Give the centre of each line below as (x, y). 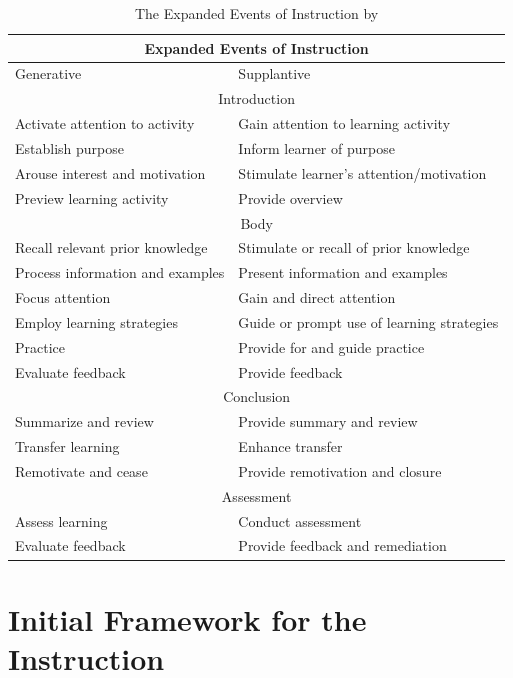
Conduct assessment (300, 520)
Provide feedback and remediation (342, 545)
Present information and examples (343, 272)
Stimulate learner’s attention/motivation (362, 172)
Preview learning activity (92, 197)
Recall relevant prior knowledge (111, 247)
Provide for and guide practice (331, 346)
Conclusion (257, 396)
